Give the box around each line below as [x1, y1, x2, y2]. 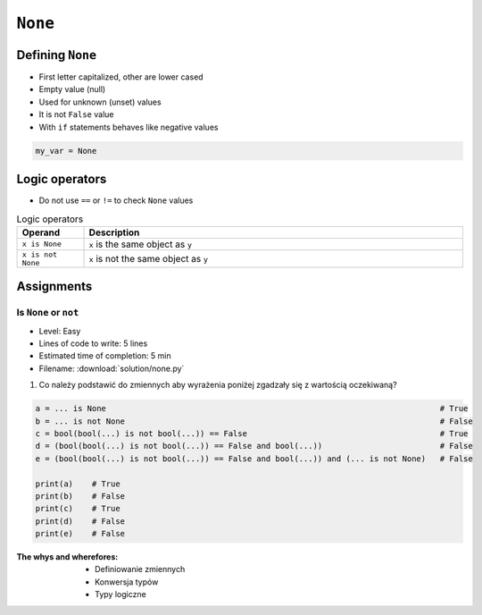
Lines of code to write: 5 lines [38, 338, 148, 349]
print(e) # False [35, 528, 125, 539]
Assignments [16, 279, 93, 294]
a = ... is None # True [35, 403, 469, 414]
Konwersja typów [95, 577, 159, 587]
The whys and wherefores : [16, 552, 119, 562]
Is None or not [16, 307, 79, 319]
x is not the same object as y [88, 252, 209, 265]
